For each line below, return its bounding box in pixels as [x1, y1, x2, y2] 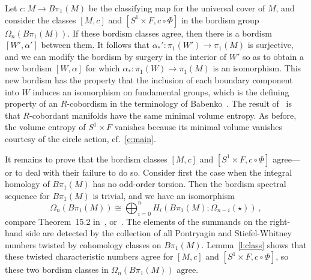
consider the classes [5, 13, 76, 26]
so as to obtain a [242, 50, 304, 62]
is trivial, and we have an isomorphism [92, 189, 235, 201]
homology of [5, 177, 50, 190]
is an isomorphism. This [213, 62, 301, 74]
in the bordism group [181, 13, 259, 26]
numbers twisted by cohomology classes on [5, 238, 162, 251]
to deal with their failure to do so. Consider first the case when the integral [15, 165, 292, 178]
